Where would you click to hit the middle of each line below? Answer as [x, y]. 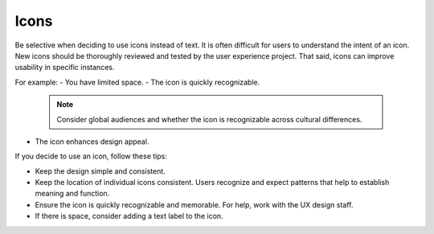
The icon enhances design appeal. [92, 142]
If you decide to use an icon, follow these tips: [91, 156]
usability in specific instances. [65, 68]
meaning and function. [72, 194]
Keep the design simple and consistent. [100, 171]
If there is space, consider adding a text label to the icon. [129, 216]
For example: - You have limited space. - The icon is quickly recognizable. [137, 82]
